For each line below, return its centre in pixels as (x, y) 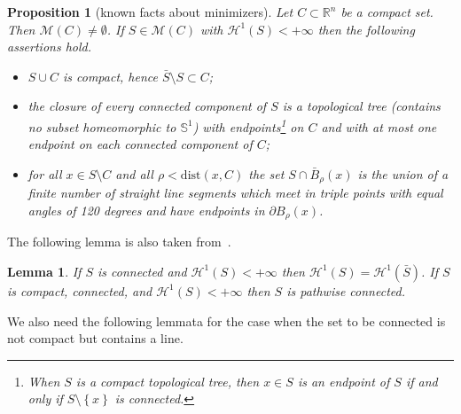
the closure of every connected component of (147, 106)
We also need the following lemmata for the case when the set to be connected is (227, 320)
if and (422, 381)
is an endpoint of (344, 381)
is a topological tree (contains (361, 106)
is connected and (142, 271)
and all (134, 173)
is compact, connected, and (80, 290)
